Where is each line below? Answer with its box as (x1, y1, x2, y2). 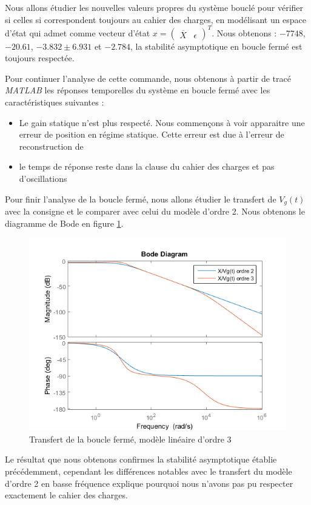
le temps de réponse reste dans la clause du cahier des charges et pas (19, 160, 275, 173)
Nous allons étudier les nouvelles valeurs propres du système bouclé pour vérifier (5, 1, 304, 13)
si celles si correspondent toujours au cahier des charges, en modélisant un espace (5, 13, 307, 25)
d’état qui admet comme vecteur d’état (5, 26, 150, 39)
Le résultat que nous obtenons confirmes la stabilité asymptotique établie (5, 453, 277, 466)
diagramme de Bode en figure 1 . (5, 216, 124, 229)
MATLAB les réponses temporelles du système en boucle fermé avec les (5, 84, 270, 96)
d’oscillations (19, 172, 67, 185)
